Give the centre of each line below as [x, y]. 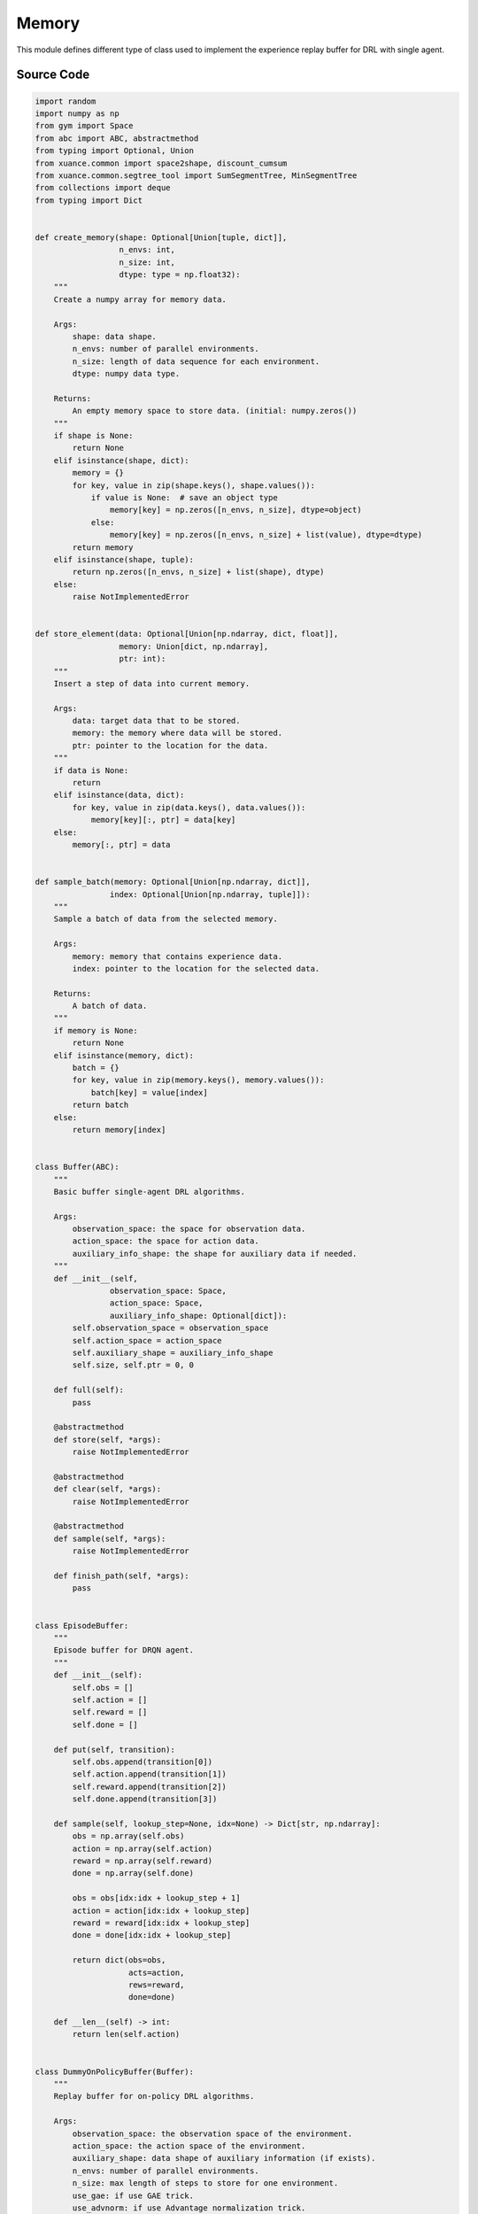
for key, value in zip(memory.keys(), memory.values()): [198, 1080]
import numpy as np [77, 113]
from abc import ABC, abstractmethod [117, 138]
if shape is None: [93, 436]
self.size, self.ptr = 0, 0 [133, 1365]
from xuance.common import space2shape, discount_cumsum [161, 163]
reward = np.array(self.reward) [142, 1861]
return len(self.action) [126, 2034]
